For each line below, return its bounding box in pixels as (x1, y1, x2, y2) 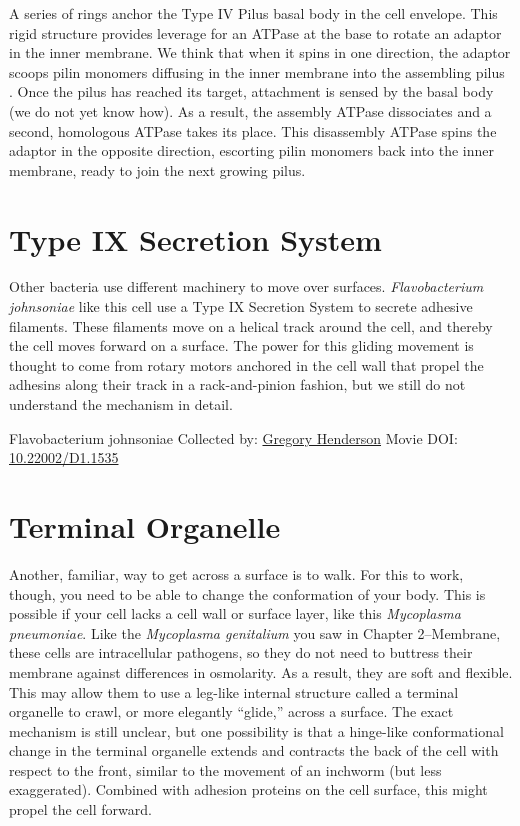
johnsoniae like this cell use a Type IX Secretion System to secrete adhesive (9, 296, 473, 317)
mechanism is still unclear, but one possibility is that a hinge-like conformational (9, 720, 504, 741)
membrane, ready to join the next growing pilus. (9, 159, 306, 180)
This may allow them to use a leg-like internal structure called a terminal (9, 681, 459, 702)
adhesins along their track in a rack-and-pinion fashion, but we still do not (9, 374, 466, 395)
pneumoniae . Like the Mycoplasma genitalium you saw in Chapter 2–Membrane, (9, 622, 501, 643)
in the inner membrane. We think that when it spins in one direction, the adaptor (9, 42, 511, 63)
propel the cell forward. (9, 799, 152, 820)
